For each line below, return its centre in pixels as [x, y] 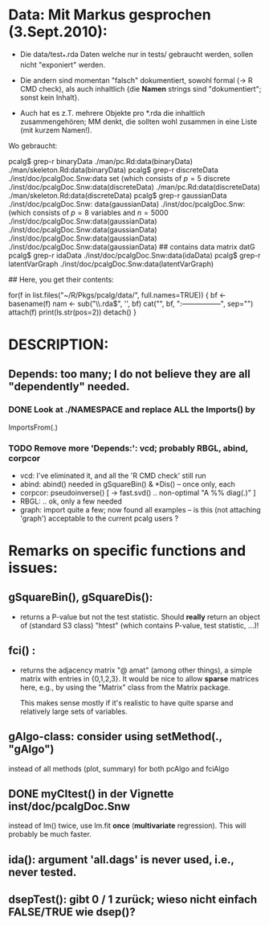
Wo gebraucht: [33, 146]
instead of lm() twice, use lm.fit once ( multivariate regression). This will [127, 825]
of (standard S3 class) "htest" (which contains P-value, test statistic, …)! [139, 625]
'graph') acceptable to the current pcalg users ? [99, 518]
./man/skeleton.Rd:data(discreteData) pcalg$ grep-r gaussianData [118, 195]
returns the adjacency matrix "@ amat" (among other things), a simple [136, 670]
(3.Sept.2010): [58, 32]
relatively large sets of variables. [73, 711]
